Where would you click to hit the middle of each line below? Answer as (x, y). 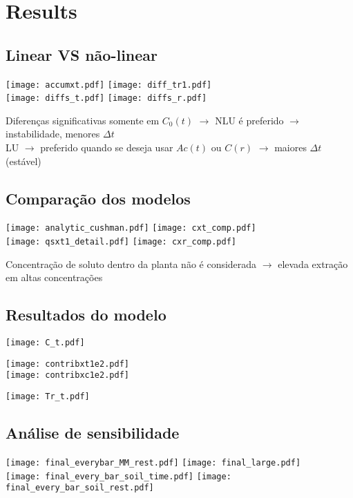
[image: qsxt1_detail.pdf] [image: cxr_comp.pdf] (121, 242)
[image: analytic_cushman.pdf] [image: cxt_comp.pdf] (131, 228)
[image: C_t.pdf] (45, 343)
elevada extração (313, 264)
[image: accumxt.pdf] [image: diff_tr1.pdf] (109, 85)
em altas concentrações (54, 277)
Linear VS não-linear (82, 54)
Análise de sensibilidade (93, 433)
